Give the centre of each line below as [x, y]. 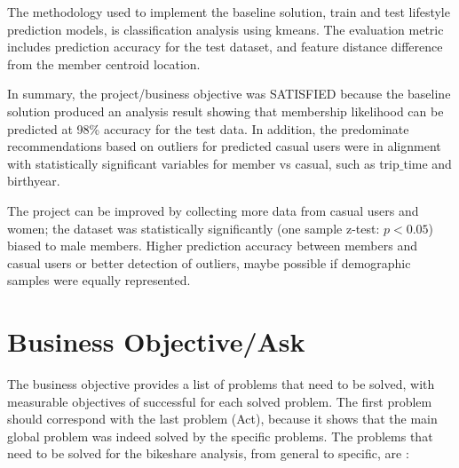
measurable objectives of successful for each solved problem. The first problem [220, 401]
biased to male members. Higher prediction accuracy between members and [212, 246]
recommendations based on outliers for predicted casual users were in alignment [224, 146]
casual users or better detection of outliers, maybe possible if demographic [209, 262]
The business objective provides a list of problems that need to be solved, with [221, 384]
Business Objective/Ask [156, 341]
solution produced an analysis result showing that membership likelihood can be [226, 111]
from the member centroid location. [104, 63]
